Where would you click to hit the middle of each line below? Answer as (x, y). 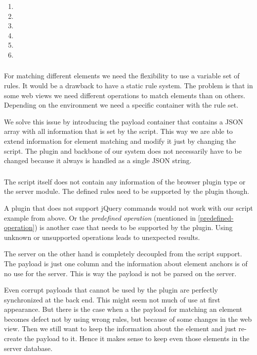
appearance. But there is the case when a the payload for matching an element (123, 309)
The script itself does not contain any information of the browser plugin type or (125, 181)
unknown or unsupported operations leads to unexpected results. (102, 237)
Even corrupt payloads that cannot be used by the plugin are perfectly (111, 290)
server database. (28, 348)
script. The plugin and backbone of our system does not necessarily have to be (123, 150)
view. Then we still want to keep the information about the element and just (120, 328)
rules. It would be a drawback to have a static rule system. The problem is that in (128, 86)
